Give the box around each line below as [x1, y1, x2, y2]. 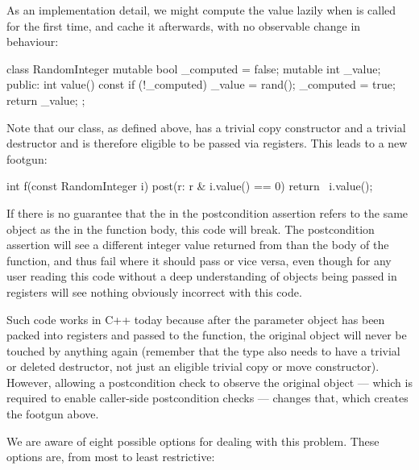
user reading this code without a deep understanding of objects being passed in [6, 268, 397, 285]
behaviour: [6, 33, 59, 50]
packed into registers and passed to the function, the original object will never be [6, 327, 407, 343]
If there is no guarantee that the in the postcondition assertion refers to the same [6, 204, 409, 221]
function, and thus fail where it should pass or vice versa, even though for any [6, 252, 392, 268]
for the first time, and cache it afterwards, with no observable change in [6, 17, 361, 34]
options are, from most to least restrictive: [6, 448, 215, 465]
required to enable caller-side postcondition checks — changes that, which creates [6, 389, 409, 406]
